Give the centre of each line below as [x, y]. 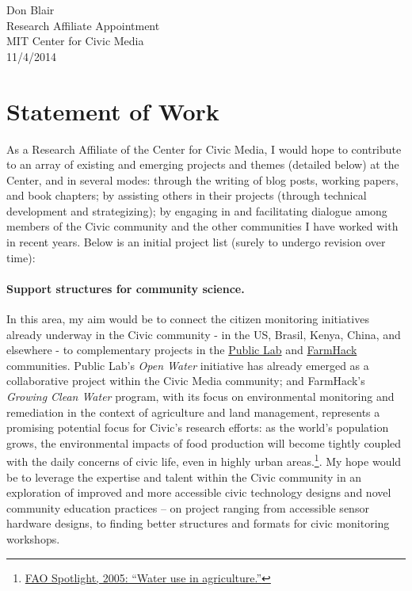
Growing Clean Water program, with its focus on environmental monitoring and [200, 397]
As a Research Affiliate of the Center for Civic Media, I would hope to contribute [204, 149]
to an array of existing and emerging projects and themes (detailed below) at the [203, 164]
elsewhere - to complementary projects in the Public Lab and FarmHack [182, 350]
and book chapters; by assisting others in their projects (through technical [187, 195]
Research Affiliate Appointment [83, 25]
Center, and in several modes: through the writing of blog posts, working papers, [202, 179]
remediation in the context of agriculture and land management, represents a [193, 412]
